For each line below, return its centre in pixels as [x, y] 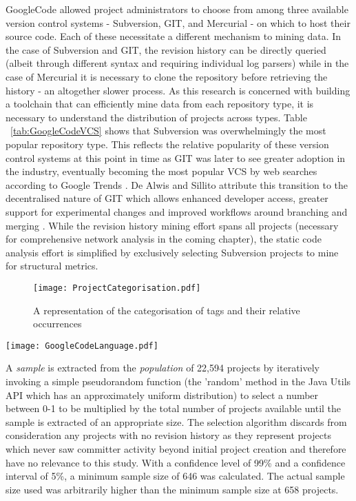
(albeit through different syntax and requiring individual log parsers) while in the [177, 63]
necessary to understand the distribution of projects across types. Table [156, 117]
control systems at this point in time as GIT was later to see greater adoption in [176, 157]
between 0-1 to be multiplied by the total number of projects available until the [174, 408]
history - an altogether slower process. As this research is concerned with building [178, 90]
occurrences [57, 324]
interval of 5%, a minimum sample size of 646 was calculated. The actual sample [175, 476]
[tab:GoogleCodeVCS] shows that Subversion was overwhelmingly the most [168, 131]
